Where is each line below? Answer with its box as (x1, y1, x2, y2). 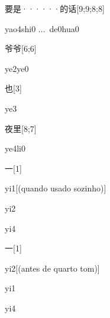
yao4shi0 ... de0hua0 (5, 22, 79, 34)
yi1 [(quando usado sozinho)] (5, 182, 106, 194)
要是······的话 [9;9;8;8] (5, 2, 105, 14)
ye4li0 (5, 142, 25, 155)
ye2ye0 (5, 62, 29, 74)
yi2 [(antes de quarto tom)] (5, 262, 100, 274)
